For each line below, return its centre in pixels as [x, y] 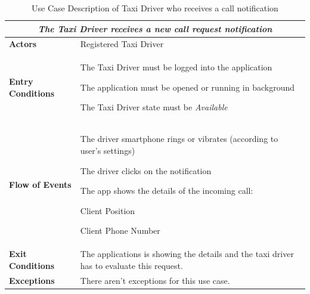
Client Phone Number [120, 230]
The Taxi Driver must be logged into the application [176, 67]
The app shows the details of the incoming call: [167, 191]
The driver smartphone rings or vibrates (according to [179, 139]
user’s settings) [108, 150]
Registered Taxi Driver [122, 44]
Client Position [108, 210]
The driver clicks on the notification [146, 170]
